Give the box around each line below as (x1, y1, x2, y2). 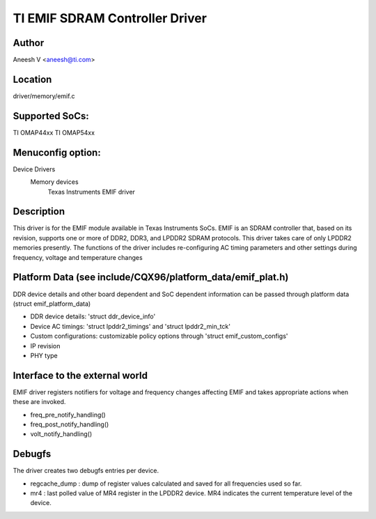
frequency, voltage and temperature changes (13, 253, 143, 261)
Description (13, 206, 65, 217)
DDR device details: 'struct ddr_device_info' (30, 312, 156, 320)
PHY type (30, 351, 58, 359)
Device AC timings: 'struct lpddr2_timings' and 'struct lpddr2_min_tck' (30, 322, 231, 330)
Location (13, 73, 52, 85)
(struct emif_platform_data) (13, 300, 91, 308)
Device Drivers (13, 164, 56, 173)
